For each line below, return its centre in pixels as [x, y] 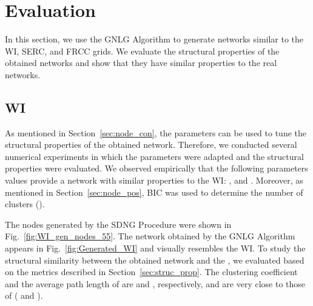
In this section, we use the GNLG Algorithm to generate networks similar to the [154, 39]
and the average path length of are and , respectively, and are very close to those [155, 283]
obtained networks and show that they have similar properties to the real [141, 63]
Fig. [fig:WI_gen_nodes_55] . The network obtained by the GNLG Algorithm [150, 236]
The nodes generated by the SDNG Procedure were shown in [118, 224]
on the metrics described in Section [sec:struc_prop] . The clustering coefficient [151, 272]
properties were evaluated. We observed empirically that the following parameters [156, 168]
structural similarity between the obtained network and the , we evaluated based [155, 260]
